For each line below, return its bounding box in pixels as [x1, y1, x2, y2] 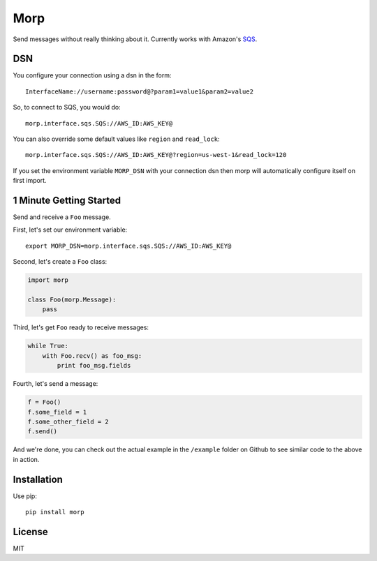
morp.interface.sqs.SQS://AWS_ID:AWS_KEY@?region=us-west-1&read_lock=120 [25, 151, 287, 159]
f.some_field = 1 [27, 408, 87, 416]
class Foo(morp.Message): [27, 296, 117, 304]
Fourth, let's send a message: [13, 380, 98, 388]
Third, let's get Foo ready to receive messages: [13, 323, 149, 331]
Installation [13, 473, 63, 485]
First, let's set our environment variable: [13, 225, 128, 234]
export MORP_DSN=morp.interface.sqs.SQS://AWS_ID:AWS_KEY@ [25, 241, 232, 250]
